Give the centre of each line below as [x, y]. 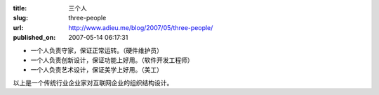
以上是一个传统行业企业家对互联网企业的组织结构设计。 [93, 82]
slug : [20, 18]
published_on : [34, 38]
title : [20, 8]
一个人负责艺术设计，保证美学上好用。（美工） [97, 70]
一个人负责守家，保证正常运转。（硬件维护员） [97, 50]
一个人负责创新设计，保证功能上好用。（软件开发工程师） [112, 60]
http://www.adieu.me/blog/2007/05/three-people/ [141, 27]
